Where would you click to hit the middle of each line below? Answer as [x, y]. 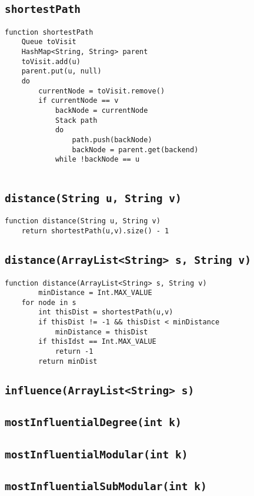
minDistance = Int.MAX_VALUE [95, 293]
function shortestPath [49, 32]
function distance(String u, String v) [83, 221]
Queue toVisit [49, 42]
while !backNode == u [97, 160]
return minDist [68, 361]
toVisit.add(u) [51, 61]
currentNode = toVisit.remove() [102, 91]
